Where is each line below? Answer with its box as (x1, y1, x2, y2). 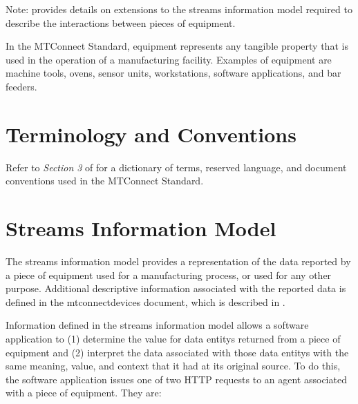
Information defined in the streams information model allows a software (6, 318, 309, 332)
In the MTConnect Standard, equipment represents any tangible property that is (6, 39, 348, 53)
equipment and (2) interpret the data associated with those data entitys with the (6, 345, 349, 359)
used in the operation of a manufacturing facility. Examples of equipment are (6, 52, 332, 66)
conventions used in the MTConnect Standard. (6, 173, 204, 188)
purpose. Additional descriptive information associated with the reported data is (6, 281, 346, 296)
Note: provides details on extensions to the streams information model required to (6, 2, 352, 16)
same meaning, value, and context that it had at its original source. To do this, (6, 358, 341, 373)
